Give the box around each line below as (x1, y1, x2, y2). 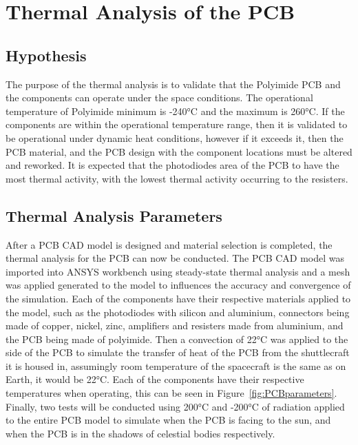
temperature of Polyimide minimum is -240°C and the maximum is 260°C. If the (6, 103, 345, 118)
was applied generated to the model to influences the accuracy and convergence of (6, 278, 351, 292)
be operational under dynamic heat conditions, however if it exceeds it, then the (6, 130, 344, 145)
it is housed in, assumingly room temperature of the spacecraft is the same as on (6, 358, 346, 373)
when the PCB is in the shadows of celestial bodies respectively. (6, 426, 275, 440)
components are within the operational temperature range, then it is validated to (6, 117, 348, 132)
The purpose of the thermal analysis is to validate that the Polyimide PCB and (6, 76, 341, 91)
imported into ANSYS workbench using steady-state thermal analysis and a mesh (6, 264, 350, 278)
